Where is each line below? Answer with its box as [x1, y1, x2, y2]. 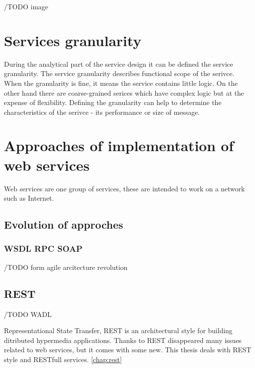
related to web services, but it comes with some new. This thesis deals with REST [4, 344, 252, 355]
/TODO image [4, 1, 49, 11]
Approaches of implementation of [4, 135, 234, 156]
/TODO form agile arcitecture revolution [4, 262, 128, 272]
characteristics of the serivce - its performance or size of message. [4, 106, 200, 117]
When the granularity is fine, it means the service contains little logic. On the [4, 78, 238, 88]
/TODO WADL [4, 309, 52, 319]
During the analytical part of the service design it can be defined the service [4, 58, 233, 69]
